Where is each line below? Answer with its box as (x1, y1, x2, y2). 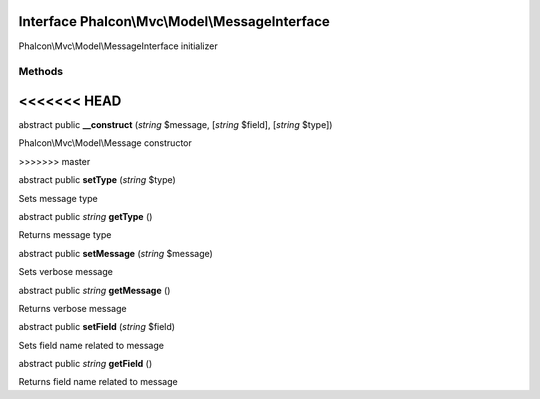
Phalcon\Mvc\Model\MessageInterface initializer (18, 40, 219, 52)
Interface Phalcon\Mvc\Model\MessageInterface (18, 13, 330, 30)
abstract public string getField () (18, 358, 153, 370)
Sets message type (18, 192, 99, 204)
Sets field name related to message (18, 339, 165, 351)
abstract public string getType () (18, 210, 153, 222)
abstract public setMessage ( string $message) (18, 247, 214, 259)
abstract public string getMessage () (18, 284, 171, 296)
